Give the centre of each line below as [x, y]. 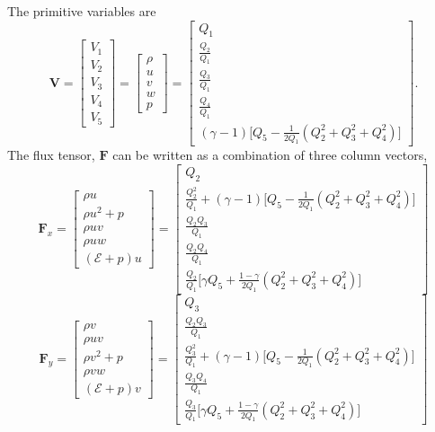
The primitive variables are [82, 11]
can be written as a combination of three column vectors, [270, 155]
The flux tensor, [51, 155]
